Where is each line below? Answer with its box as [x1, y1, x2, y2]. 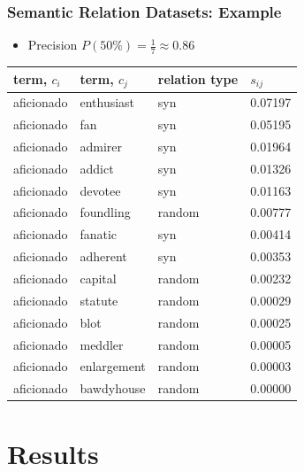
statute [80, 290, 118, 309]
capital [80, 269, 117, 287]
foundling [80, 203, 131, 221]
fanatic [80, 225, 118, 244]
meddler [80, 335, 124, 353]
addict [80, 159, 114, 177]
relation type [157, 69, 239, 88]
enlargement [80, 357, 146, 375]
